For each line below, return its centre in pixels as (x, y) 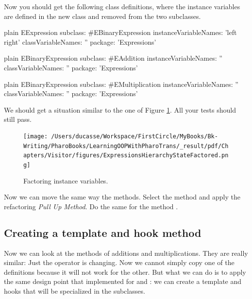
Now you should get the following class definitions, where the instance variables (122, 6)
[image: (36, 136)
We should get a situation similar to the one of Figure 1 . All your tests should (120, 109)
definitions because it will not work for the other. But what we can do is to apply (125, 272)
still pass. (18, 119)
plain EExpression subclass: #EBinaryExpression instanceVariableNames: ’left (120, 32)
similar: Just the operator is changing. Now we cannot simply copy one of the (119, 262)
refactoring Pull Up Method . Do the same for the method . (91, 206)
